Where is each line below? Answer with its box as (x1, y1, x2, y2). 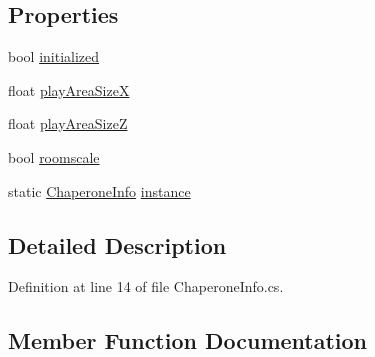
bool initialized (8, 46, 100, 67)
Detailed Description (8, 229, 227, 260)
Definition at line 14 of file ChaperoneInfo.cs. (8, 276, 284, 297)
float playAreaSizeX (8, 79, 130, 100)
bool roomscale (8, 146, 100, 167)
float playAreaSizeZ (8, 113, 128, 134)
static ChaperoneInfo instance (8, 180, 191, 201)
